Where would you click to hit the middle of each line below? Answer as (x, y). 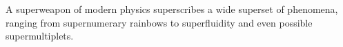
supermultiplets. (40, 36)
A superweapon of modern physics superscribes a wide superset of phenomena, (172, 9)
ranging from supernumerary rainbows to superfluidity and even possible (159, 22)
